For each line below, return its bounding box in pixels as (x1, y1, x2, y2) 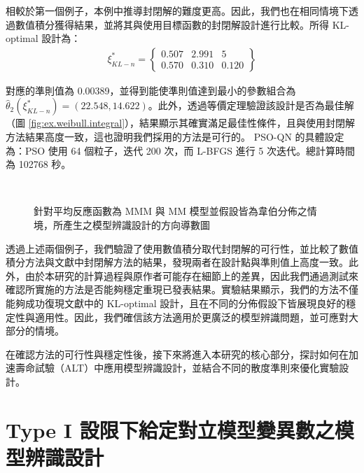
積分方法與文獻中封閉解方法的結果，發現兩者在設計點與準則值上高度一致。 (6, 255, 349, 269)
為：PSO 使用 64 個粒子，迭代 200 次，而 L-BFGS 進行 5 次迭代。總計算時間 (6, 143, 356, 157)
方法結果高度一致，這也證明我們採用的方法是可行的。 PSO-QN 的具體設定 (6, 129, 344, 143)
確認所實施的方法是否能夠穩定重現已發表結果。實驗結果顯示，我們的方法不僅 (6, 282, 358, 297)
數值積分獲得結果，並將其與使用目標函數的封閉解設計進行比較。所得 (15, 17, 329, 31)
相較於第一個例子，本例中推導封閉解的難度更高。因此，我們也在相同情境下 (6, 3, 349, 17)
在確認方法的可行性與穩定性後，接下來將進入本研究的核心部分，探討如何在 (6, 346, 349, 361)
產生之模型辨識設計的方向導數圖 (62, 217, 210, 232)
